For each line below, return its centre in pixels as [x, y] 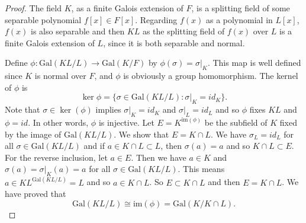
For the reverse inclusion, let [56, 157]
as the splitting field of [183, 31]
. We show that [141, 134]
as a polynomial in [239, 19]
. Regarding [156, 19]
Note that [22, 109]
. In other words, [58, 122]
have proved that [36, 194]
